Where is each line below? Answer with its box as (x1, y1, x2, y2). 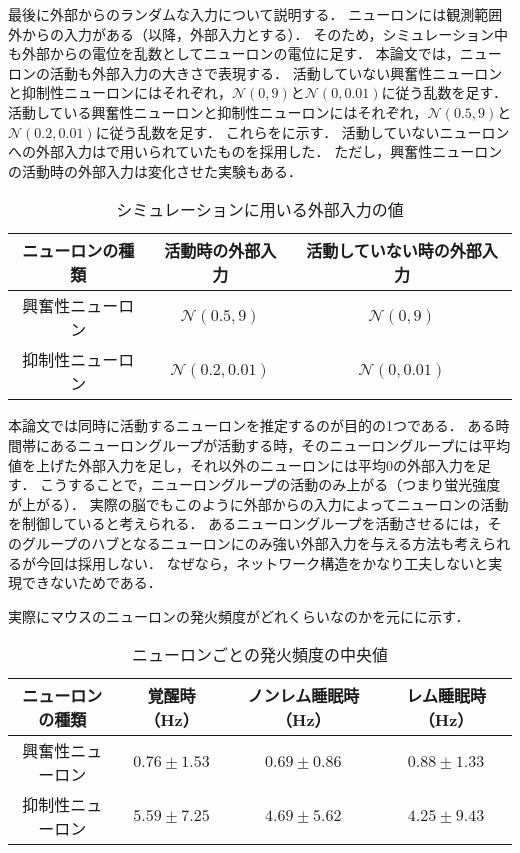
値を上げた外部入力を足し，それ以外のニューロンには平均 (8, 454, 386, 475)
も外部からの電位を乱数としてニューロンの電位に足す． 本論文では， (8, 43, 460, 64)
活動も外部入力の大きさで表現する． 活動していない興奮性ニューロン (49, 62, 503, 83)
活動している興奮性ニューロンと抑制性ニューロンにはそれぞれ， (8, 101, 428, 122)
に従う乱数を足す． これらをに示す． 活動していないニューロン (95, 121, 510, 142)
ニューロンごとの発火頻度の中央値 (132, 643, 388, 667)
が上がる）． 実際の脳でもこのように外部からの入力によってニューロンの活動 (8, 493, 509, 514)
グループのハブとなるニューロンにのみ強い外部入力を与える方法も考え (21, 532, 483, 553)
